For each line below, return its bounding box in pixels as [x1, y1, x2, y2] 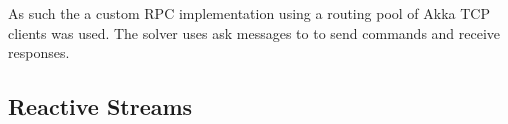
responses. [8, 42, 70, 63]
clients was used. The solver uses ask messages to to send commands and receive [8, 22, 501, 43]
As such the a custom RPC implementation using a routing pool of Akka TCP [8, 3, 490, 23]
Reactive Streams [8, 91, 193, 122]
